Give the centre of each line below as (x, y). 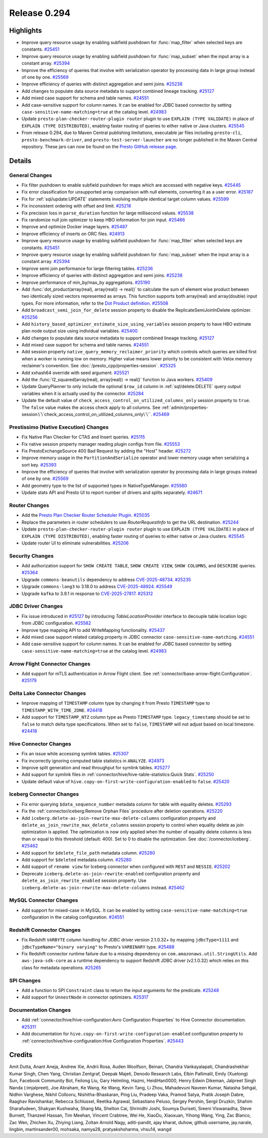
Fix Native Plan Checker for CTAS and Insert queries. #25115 (83, 437)
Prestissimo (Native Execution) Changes (59, 427)
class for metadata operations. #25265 (61, 967)
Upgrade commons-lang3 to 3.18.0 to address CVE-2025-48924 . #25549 (97, 587)
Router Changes (29, 505)
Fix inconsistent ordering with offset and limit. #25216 (76, 206)
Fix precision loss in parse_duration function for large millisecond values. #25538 (108, 213)
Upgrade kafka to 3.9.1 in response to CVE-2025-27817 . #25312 (87, 594)
